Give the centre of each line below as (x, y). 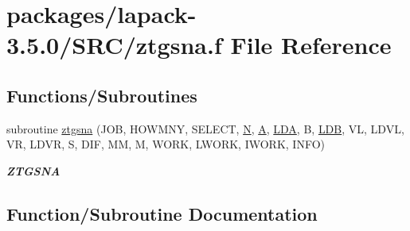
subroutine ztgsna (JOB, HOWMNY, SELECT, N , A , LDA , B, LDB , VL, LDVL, (205, 128)
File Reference (311, 45)
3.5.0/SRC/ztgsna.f (114, 45)
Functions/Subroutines (102, 95)
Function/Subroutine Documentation (162, 213)
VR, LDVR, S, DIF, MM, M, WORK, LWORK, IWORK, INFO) (166, 144)
